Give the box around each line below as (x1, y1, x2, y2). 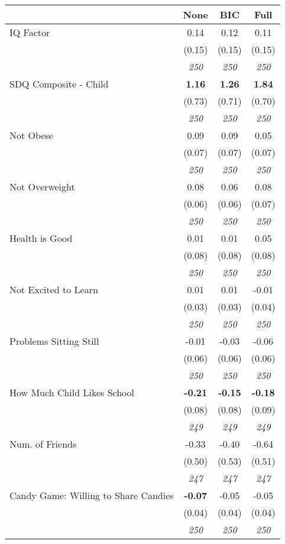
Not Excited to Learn (9, 283, 98, 296)
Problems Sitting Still (9, 334, 99, 348)
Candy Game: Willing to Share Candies (9, 488, 174, 502)
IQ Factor (9, 25, 50, 39)
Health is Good (9, 231, 73, 245)
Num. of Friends (9, 437, 77, 451)
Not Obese (9, 128, 53, 142)
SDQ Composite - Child (9, 77, 109, 90)
